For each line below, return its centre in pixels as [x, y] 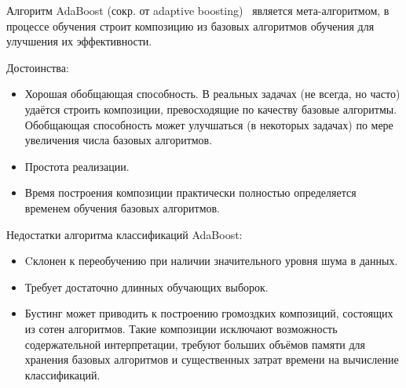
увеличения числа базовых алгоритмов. [119, 140]
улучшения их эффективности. [79, 41]
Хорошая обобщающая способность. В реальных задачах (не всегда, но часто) [212, 94]
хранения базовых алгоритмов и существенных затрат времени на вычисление [212, 359]
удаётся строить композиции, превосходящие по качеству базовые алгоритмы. [211, 109]
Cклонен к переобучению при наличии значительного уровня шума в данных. [211, 261]
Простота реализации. [77, 166]
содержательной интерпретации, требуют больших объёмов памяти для [195, 344]
